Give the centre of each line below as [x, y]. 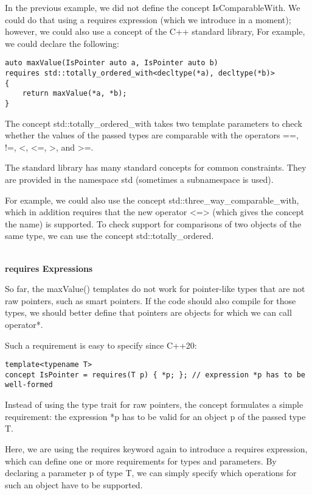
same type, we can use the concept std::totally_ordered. [109, 236]
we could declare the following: [62, 43]
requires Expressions [49, 268]
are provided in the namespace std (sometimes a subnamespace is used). [139, 180]
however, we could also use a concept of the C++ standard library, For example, [155, 31]
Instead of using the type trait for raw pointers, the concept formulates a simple [154, 404]
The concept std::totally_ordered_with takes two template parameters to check [154, 123]
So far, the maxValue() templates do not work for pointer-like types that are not [155, 289]
